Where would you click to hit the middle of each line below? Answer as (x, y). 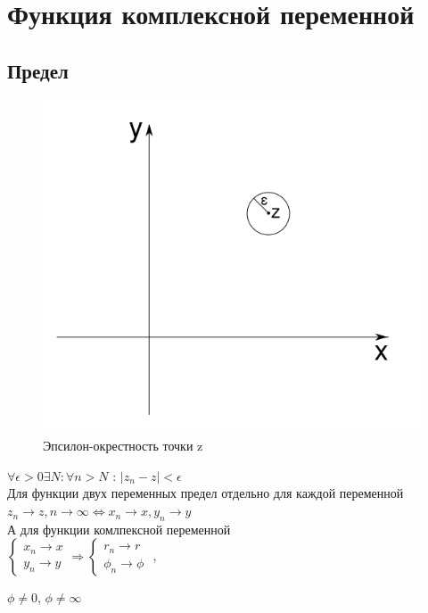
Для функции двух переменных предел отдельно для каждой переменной (206, 493)
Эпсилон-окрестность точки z (123, 446)
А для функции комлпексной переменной (119, 529)
